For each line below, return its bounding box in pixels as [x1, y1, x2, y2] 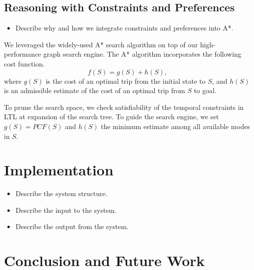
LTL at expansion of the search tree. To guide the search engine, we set [4, 111, 219, 122]
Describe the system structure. [15, 188, 108, 199]
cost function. [4, 58, 45, 68]
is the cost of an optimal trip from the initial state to [45, 75, 206, 86]
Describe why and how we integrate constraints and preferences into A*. [15, 23, 233, 33]
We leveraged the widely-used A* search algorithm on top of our [4, 39, 198, 49]
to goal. [194, 85, 217, 96]
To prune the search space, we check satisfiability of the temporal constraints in [4, 101, 244, 112]
